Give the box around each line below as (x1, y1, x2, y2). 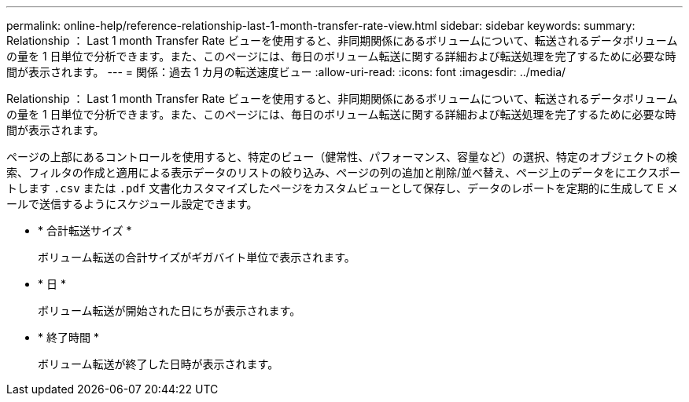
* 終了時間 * (38, 331, 99, 344)
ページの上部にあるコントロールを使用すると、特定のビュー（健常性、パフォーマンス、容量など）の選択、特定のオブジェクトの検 (6, 150, 677, 163)
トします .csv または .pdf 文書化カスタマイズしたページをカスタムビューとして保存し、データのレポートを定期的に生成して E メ (6, 181, 678, 195)
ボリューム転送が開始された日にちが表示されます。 (38, 304, 301, 317)
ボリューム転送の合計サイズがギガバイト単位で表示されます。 (38, 250, 356, 264)
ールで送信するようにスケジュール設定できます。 (6, 197, 258, 210)
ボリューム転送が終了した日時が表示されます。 (38, 357, 279, 371)
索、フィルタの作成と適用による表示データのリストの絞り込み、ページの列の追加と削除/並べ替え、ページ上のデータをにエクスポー (6, 166, 681, 179)
